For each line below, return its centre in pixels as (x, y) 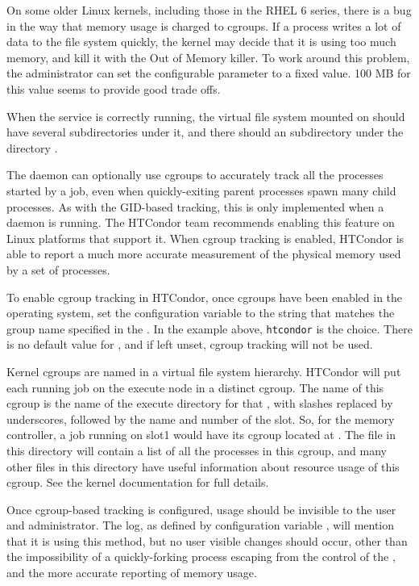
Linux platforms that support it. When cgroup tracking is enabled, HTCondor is (205, 238)
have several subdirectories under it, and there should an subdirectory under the (205, 132)
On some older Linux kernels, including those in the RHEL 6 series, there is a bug (209, 10)
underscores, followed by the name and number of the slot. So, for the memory (201, 419)
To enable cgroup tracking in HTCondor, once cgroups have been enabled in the (205, 297)
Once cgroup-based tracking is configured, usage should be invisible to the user (201, 509)
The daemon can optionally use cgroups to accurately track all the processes (195, 175)
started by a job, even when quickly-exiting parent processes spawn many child (201, 190)
